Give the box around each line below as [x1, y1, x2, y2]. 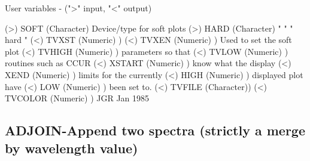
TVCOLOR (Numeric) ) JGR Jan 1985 [5, 92, 150, 104]
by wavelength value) [5, 138, 138, 157]
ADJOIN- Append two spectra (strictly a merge [5, 121, 305, 140]
